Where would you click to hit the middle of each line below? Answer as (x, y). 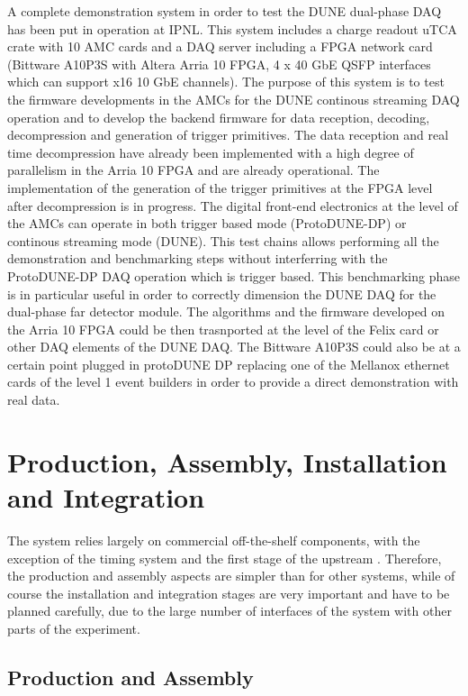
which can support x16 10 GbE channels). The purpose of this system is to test (226, 82)
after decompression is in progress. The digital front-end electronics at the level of (233, 205)
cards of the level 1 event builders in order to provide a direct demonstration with (233, 382)
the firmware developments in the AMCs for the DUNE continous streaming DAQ (234, 99)
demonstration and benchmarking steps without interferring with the (198, 258)
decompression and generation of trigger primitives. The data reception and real (228, 135)
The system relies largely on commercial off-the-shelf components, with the (214, 540)
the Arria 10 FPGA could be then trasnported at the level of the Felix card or (223, 329)
